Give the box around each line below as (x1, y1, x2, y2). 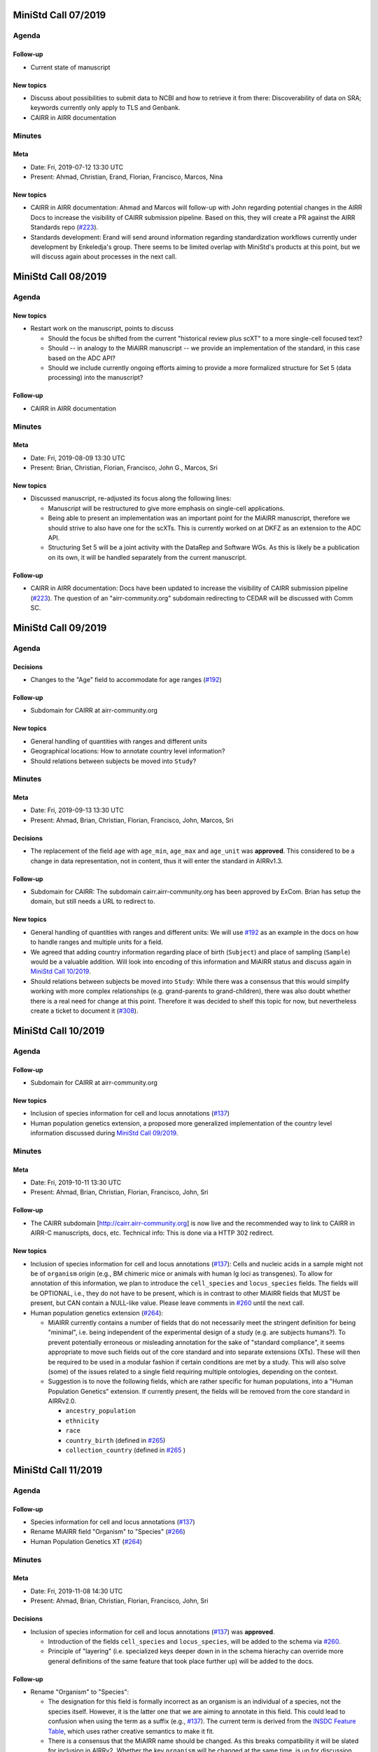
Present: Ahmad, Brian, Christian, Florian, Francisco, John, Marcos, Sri (30, 816, 234, 824)
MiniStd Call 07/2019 (13, 9, 106, 21)
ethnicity (65, 1416, 99, 1425)
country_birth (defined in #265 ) (65, 1436, 166, 1444)
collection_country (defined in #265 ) (65, 1446, 185, 1454)
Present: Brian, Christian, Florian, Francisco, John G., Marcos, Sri (30, 463, 218, 472)
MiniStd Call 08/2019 (13, 271, 107, 283)
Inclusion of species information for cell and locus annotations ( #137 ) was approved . (30, 1627, 275, 1636)
